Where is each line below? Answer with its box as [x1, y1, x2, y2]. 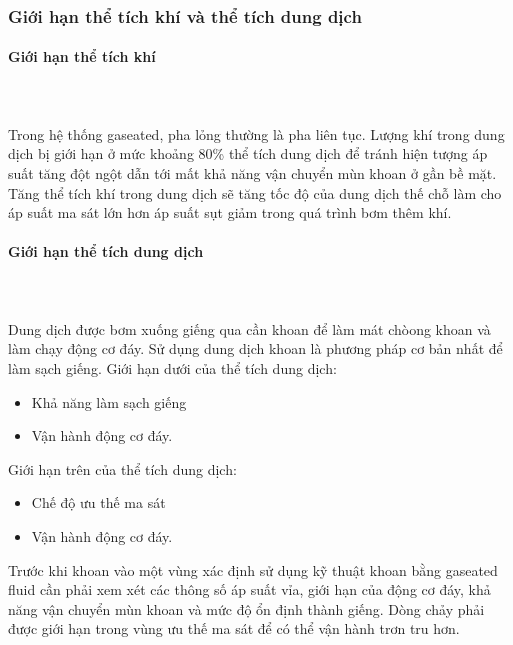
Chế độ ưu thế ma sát [31, 492, 166, 513]
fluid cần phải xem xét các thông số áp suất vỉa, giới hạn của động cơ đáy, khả [8, 579, 491, 600]
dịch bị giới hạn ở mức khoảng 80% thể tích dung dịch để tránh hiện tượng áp [8, 143, 488, 164]
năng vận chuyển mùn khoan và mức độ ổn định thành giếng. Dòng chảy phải [8, 598, 485, 619]
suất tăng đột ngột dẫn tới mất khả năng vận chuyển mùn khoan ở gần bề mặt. [8, 163, 497, 184]
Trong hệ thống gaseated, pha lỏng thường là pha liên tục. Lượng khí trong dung [8, 123, 505, 144]
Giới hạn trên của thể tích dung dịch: [8, 458, 237, 479]
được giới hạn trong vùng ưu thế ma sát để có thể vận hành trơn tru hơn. [8, 618, 460, 639]
